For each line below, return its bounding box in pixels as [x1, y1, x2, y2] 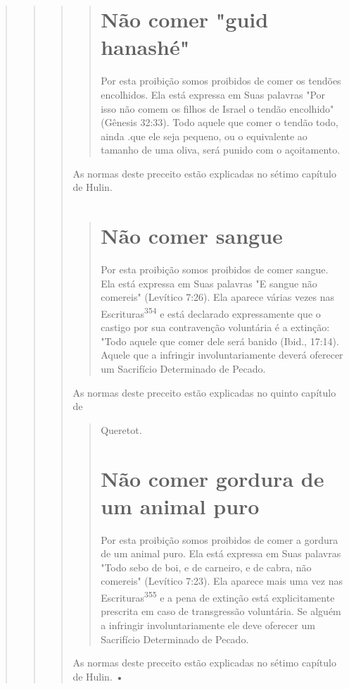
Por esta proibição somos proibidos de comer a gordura [101, 532, 338, 547]
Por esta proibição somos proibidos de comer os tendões [101, 73, 341, 88]
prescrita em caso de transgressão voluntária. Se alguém [101, 604, 341, 619]
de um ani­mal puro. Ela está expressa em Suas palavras [101, 546, 341, 561]
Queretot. [101, 422, 142, 437]
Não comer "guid [101, 5, 269, 34]
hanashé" [101, 32, 190, 61]
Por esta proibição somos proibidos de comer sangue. [101, 262, 329, 277]
